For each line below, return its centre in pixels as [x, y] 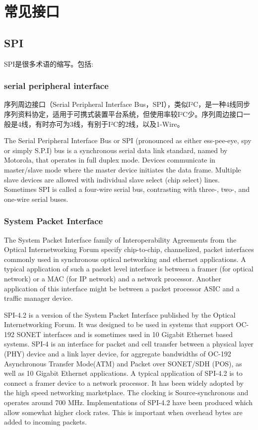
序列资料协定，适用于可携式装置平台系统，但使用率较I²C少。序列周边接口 [124, 114]
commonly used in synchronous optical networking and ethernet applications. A [125, 259]
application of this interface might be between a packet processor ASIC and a [122, 288]
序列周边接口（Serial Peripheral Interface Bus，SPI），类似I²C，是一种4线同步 [127, 104]
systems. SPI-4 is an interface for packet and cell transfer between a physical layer [129, 344]
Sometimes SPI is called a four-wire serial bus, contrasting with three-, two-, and [127, 189]
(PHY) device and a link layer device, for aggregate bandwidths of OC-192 [118, 354]
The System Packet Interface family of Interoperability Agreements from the [120, 239]
